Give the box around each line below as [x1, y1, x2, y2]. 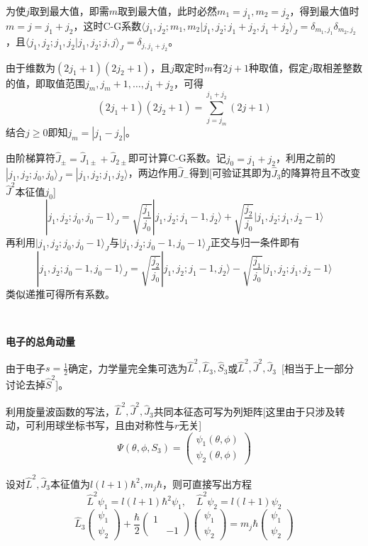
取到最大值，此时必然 [118, 4, 218, 18]
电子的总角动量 [6, 334, 75, 349]
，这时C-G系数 [73, 18, 142, 33]
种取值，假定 [249, 60, 309, 74]
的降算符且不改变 [281, 165, 361, 180]
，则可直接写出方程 [162, 476, 252, 491]
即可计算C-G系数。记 [128, 150, 226, 165]
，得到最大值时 [289, 4, 359, 18]
